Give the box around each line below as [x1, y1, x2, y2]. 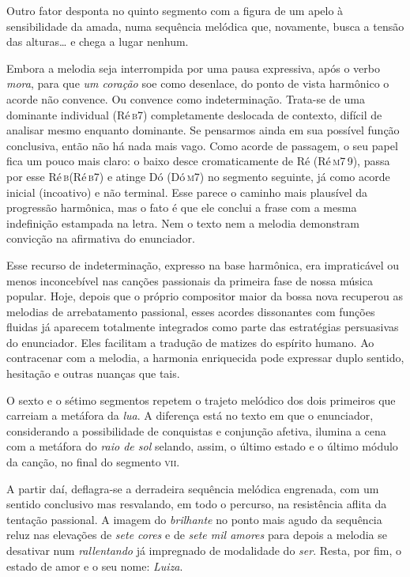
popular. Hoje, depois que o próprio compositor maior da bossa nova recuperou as [6, 288, 403, 304]
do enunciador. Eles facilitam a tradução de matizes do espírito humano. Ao [6, 334, 374, 350]
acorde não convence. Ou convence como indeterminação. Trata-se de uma [6, 90, 365, 107]
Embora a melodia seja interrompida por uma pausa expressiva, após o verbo [6, 59, 380, 76]
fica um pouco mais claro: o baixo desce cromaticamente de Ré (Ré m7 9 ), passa [6, 153, 390, 169]
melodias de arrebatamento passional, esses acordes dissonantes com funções [6, 303, 375, 319]
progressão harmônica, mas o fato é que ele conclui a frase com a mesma [6, 199, 357, 216]
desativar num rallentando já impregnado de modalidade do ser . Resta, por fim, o [6, 542, 402, 558]
